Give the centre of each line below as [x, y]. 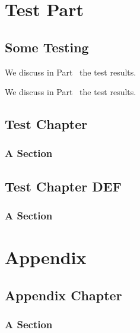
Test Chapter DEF [63, 186]
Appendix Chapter [63, 295]
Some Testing [47, 47]
